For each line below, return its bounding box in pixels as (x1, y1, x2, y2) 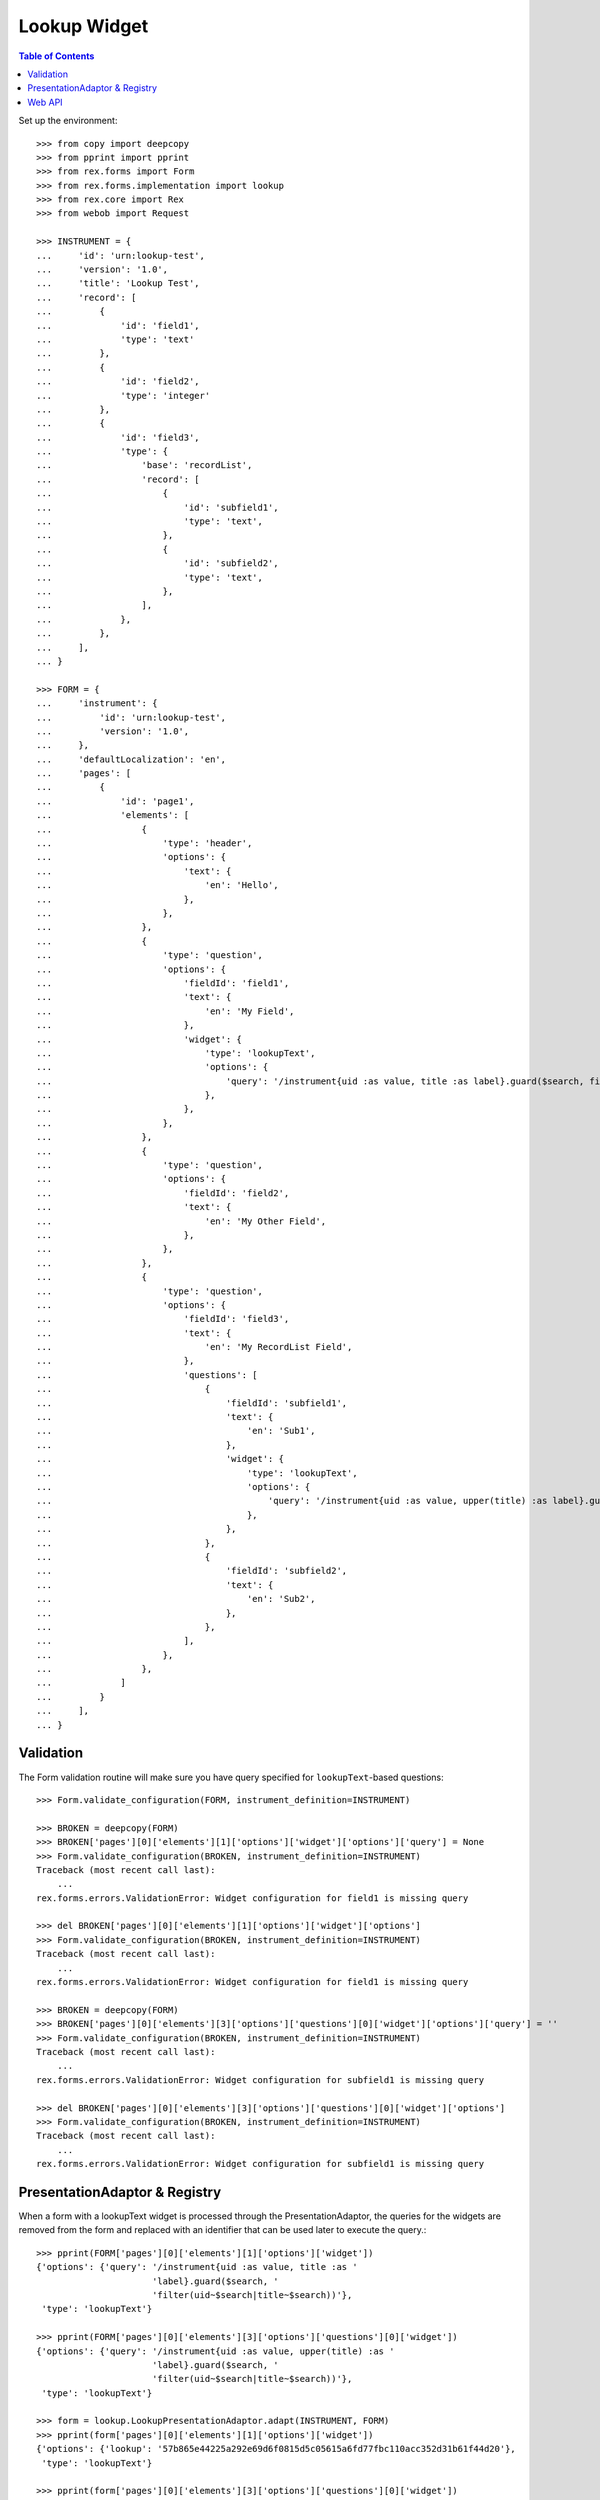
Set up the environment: (18, 115, 118, 127)
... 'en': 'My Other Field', (36, 1215, 327, 1227)
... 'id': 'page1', (36, 795, 195, 807)
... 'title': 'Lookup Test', (36, 278, 200, 289)
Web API (27, 96, 64, 108)
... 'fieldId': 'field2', (36, 1187, 290, 1199)
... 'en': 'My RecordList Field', (36, 1341, 353, 1353)
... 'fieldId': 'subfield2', (36, 1565, 348, 1577)
